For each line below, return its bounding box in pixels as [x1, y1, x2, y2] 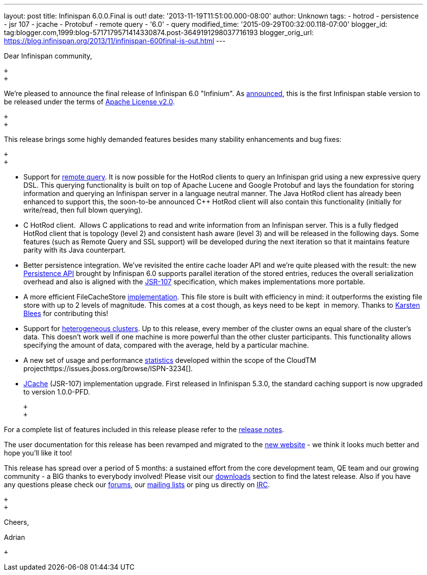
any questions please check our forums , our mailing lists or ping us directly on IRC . [4, 480, 270, 489]
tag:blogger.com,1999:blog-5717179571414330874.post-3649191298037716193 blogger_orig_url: [4, 28, 314, 37]
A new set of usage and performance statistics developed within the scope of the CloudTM [23, 356, 316, 364]
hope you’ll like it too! [4, 449, 72, 457]
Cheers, [4, 518, 29, 526]
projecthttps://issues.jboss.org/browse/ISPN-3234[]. [23, 364, 193, 373]
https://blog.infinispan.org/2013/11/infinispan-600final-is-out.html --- [4, 37, 226, 45]
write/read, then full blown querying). [23, 206, 143, 214]
